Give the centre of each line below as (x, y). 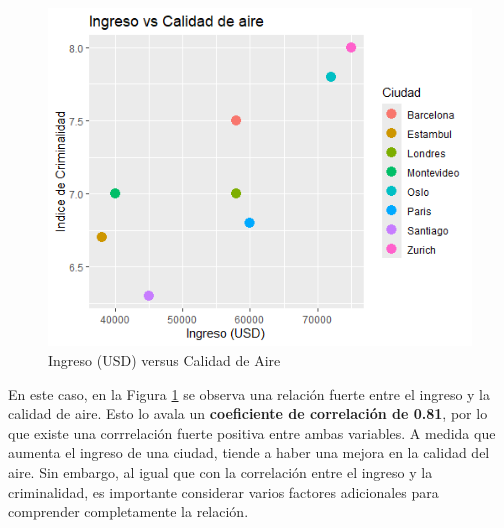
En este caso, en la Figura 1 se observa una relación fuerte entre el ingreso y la (249, 393)
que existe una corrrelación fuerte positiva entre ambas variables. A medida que (252, 432)
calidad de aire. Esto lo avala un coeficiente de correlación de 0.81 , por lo (248, 413)
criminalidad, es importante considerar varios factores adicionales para (223, 491)
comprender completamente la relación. (128, 511)
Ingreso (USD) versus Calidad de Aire (164, 359)
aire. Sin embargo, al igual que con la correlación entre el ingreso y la (220, 471)
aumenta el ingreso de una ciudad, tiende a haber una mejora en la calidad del (249, 452)
